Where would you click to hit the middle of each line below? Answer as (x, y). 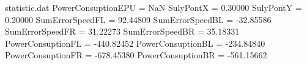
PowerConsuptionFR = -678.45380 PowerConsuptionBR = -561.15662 (136, 55)
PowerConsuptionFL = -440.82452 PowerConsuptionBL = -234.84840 (135, 43)
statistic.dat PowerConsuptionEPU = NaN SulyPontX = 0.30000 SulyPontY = (153, 7)
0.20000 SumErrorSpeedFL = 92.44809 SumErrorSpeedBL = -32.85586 (138, 19)
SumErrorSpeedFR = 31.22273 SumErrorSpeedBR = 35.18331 (122, 31)
